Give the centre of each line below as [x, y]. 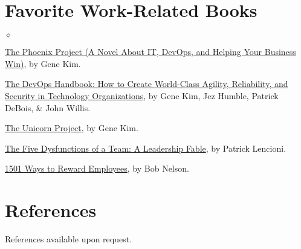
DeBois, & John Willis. [48, 107]
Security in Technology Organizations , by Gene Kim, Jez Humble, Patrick [142, 95]
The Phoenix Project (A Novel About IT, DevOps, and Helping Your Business [150, 52]
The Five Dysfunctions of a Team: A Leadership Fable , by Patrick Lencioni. [146, 148]
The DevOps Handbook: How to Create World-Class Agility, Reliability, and [147, 84]
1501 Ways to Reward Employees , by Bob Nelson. [97, 168]
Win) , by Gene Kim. [43, 63]
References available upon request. [69, 239]
